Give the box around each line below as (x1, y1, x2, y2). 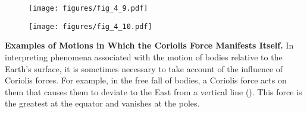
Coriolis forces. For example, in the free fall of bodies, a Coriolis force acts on (5, 74, 287, 86)
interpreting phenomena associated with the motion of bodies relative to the (5, 50, 283, 63)
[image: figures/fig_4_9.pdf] (29, 4, 148, 12)
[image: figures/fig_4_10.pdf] (29, 22, 152, 31)
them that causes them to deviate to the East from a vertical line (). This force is (5, 85, 302, 98)
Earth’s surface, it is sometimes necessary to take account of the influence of (5, 62, 283, 75)
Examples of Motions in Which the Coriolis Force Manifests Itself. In (5, 39, 294, 51)
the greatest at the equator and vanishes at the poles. (5, 97, 200, 109)
